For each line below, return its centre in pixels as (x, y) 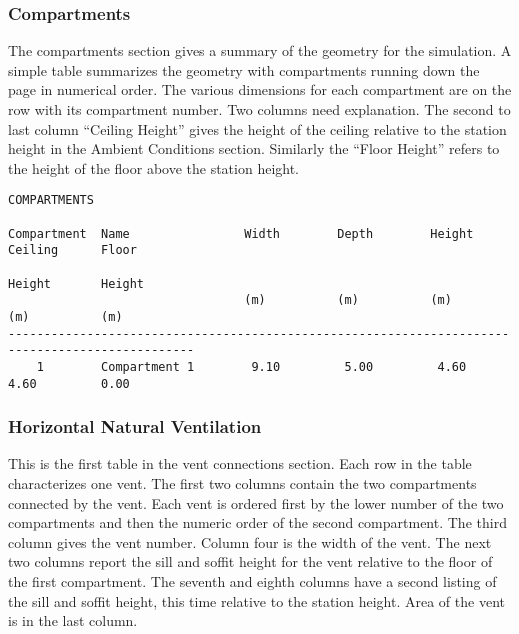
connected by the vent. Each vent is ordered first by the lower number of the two (256, 502)
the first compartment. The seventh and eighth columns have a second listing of (252, 581)
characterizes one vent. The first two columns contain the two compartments (242, 483)
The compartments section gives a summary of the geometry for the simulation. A (260, 50)
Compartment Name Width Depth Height (241, 233)
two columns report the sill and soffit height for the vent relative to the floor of (250, 561)
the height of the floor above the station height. (154, 167)
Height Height (76, 283)
